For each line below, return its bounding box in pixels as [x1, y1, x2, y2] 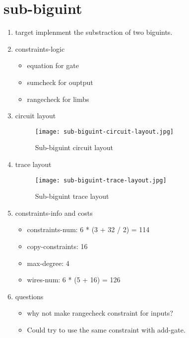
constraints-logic [15, 43, 65, 54]
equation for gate [27, 60, 79, 71]
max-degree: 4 [27, 257, 69, 268]
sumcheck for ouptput [27, 77, 93, 87]
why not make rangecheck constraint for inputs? [27, 308, 173, 318]
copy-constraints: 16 [27, 241, 88, 251]
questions [15, 291, 44, 301]
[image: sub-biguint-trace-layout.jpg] [35, 176, 167, 184]
